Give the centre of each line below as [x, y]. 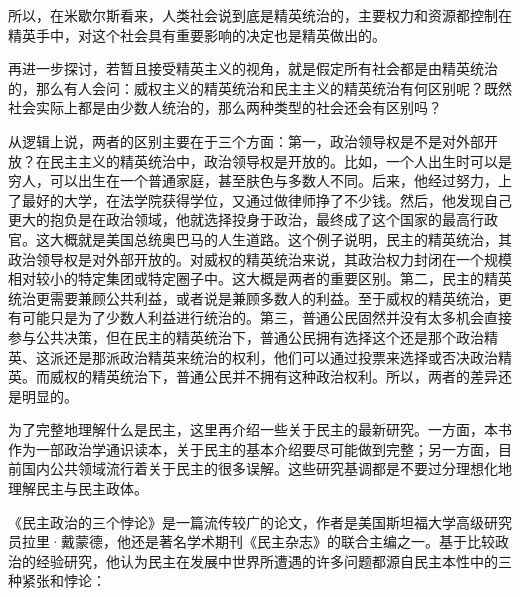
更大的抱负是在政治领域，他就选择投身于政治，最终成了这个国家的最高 [239, 219]
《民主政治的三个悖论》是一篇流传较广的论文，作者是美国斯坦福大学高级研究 [260, 521]
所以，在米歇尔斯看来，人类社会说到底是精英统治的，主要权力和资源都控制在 [260, 15]
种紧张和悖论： [57, 580]
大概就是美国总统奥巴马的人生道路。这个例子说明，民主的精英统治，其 [280, 238]
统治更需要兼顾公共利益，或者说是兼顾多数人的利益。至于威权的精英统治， [253, 297]
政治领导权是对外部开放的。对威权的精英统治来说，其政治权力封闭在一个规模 [260, 258]
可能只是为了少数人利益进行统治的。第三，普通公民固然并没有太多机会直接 [266, 317]
